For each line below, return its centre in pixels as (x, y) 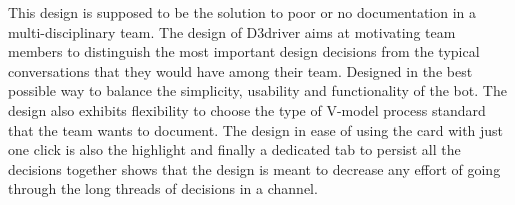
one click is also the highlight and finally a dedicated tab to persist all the (234, 149)
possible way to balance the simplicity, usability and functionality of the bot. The (257, 90)
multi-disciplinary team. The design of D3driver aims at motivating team (232, 31)
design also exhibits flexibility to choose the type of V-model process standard (247, 109)
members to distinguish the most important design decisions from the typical (244, 51)
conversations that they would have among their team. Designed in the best (240, 70)
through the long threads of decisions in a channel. (163, 188)
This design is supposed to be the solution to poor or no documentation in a (242, 12)
